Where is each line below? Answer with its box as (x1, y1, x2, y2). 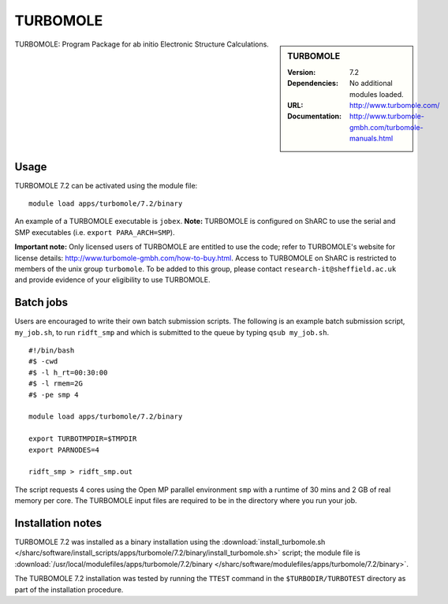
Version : (287, 67, 316, 76)
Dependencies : (287, 79, 339, 88)
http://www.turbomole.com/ (349, 100, 440, 110)
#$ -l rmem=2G (28, 379, 83, 388)
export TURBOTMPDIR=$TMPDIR (28, 434, 137, 443)
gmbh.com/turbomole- (349, 122, 424, 132)
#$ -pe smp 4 (28, 390, 79, 399)
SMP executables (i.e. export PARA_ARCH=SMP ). (14, 227, 175, 237)
